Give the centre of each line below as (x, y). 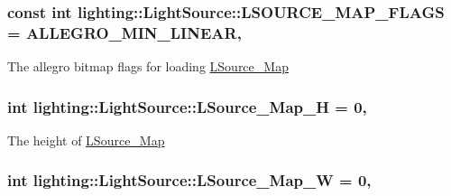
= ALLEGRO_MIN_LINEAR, (124, 32)
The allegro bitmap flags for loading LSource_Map (148, 66)
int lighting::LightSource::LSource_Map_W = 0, (189, 180)
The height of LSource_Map (86, 140)
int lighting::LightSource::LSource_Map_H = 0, (187, 106)
